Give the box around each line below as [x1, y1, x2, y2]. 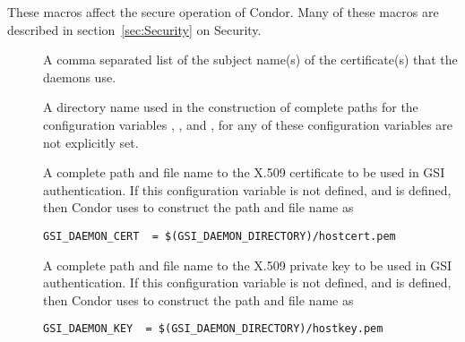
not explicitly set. [43, 133, 139, 151]
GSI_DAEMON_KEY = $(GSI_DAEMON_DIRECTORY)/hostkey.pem [43, 322, 383, 336]
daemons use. [43, 67, 116, 86]
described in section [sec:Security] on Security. [7, 20, 262, 38]
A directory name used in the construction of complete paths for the [43, 98, 418, 116]
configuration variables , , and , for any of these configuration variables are [43, 115, 453, 133]
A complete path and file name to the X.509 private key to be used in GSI [43, 255, 452, 274]
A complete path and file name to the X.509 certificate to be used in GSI [43, 163, 445, 182]
